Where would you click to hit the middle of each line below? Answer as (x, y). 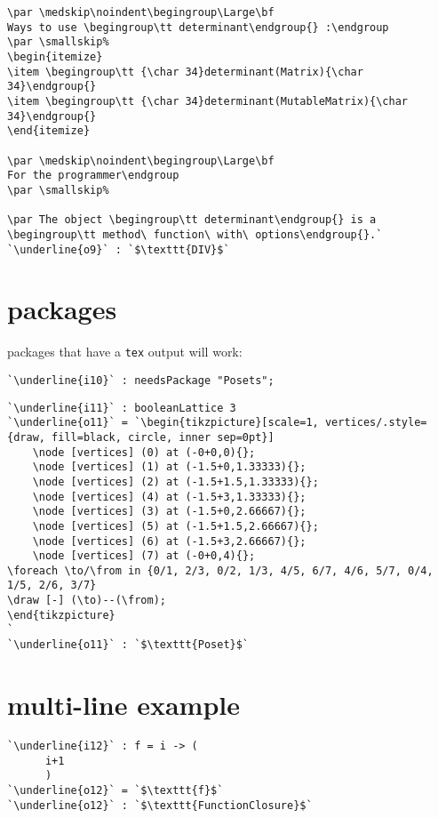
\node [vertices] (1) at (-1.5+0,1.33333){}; (169, 467)
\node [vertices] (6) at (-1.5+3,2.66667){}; (169, 541)
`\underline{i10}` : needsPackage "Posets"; (141, 380)
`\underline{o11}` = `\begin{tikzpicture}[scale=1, (163, 423)
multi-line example (123, 704)
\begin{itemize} (55, 56)
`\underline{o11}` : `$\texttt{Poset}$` (128, 645)
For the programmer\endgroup (93, 176)
